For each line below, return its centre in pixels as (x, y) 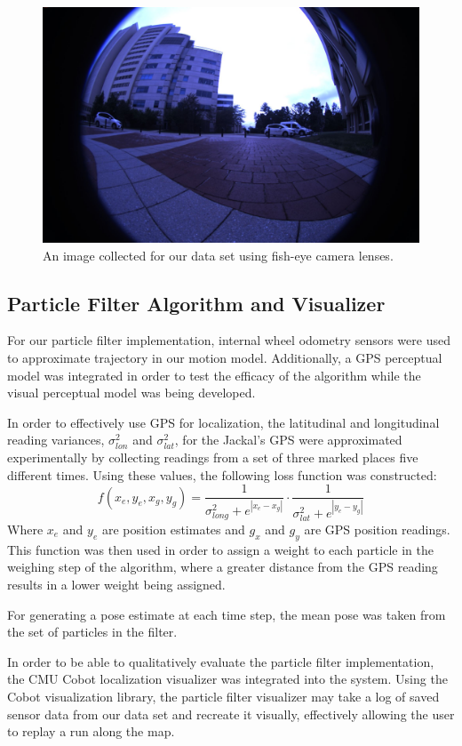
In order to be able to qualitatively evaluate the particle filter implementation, (221, 661)
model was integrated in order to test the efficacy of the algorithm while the (214, 375)
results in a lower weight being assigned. (116, 584)
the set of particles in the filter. (92, 632)
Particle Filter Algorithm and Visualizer (196, 303)
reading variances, (56, 440)
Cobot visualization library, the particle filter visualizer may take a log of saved (223, 696)
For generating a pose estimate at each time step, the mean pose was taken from (227, 614)
